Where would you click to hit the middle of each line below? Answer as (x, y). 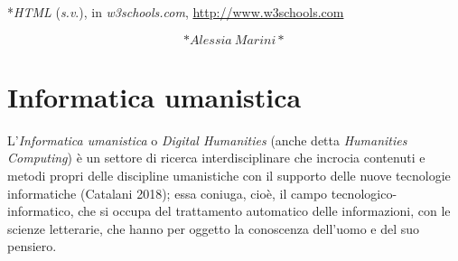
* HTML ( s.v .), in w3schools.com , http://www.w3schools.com (176, 12)
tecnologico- (364, 193)
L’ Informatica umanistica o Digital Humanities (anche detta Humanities (207, 140)
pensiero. (32, 246)
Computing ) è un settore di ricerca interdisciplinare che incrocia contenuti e (216, 158)
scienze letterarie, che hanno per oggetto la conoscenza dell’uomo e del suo (214, 228)
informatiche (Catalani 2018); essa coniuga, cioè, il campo (168, 193)
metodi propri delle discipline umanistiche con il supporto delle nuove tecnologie (229, 175)
